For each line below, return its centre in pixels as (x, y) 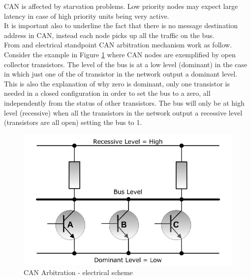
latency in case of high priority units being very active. (87, 16)
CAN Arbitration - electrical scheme (78, 272)
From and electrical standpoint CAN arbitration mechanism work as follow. (118, 45)
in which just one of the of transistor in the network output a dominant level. (121, 74)
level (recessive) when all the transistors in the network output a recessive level (123, 112)
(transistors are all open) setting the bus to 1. (73, 122)
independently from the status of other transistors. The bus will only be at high (124, 102)
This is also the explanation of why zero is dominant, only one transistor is (117, 83)
